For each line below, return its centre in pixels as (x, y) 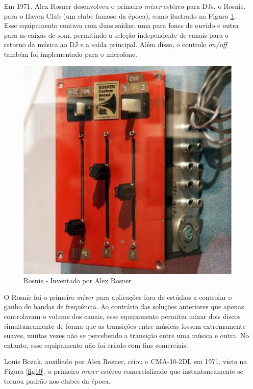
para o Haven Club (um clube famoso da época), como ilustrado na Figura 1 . (120, 15)
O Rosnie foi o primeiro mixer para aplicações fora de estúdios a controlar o (118, 297)
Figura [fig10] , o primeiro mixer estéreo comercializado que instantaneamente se (124, 371)
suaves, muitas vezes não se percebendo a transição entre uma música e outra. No (126, 335)
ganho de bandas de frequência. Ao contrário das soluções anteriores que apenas (124, 306)
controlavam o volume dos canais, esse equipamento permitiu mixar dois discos (122, 316)
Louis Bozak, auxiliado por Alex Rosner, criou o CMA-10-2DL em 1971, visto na (126, 361)
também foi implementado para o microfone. (71, 54)
